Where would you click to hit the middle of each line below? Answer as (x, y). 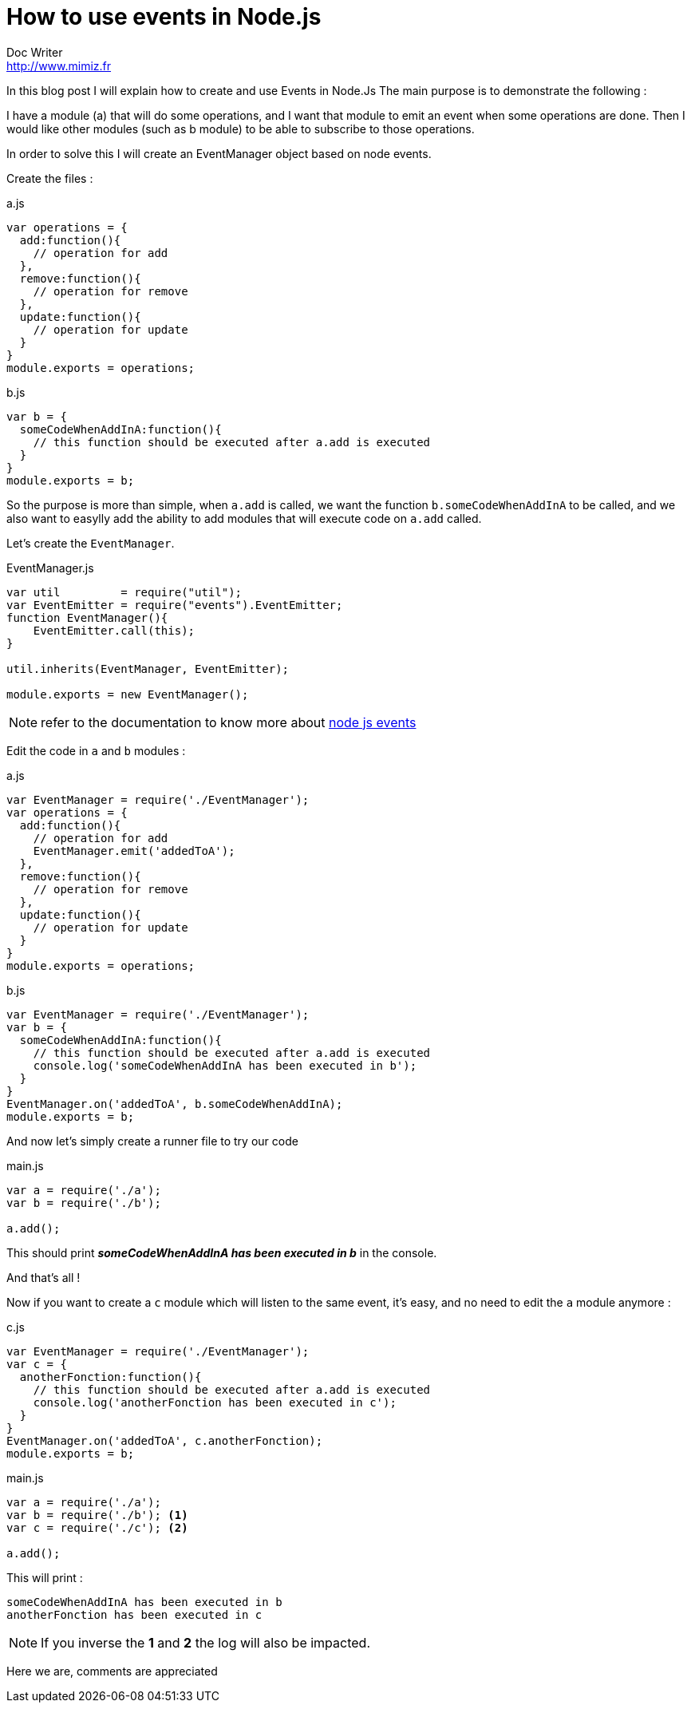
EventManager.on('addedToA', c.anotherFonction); (165, 1440)
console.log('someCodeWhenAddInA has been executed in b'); (225, 1065)
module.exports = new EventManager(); (128, 694)
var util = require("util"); (124, 592)
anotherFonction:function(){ (111, 1377)
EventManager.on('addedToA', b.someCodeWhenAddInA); (175, 1104)
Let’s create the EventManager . (91, 543)
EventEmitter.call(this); (114, 630)
